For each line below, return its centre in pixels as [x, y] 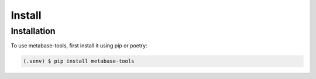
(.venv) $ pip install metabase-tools [79, 61]
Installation [33, 31]
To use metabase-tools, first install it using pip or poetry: [79, 46]
